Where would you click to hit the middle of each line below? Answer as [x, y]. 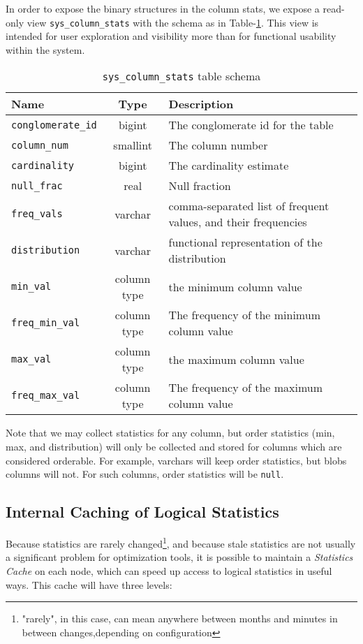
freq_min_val [46, 323]
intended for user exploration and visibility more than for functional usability [171, 36]
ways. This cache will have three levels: [89, 584]
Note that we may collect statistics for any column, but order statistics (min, [170, 433]
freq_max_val [46, 396]
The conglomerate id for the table [251, 125]
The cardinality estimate [229, 166]
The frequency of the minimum [244, 315]
